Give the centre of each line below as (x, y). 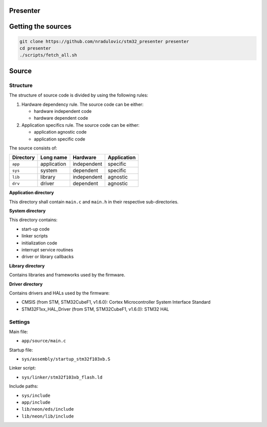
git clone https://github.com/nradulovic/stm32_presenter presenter (104, 41)
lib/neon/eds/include (48, 409)
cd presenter (35, 48)
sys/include (36, 395)
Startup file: (21, 350)
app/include (36, 403)
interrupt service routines (47, 250)
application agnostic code (60, 132)
